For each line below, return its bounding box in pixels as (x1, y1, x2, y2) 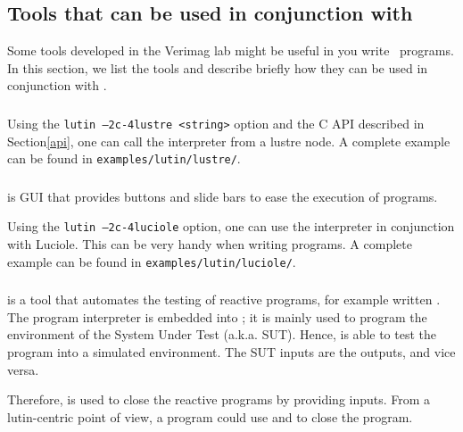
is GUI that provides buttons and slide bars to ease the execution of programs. (7, 187, 438, 205)
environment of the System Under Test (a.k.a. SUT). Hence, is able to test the (7, 325, 437, 344)
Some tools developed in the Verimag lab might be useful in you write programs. (7, 41, 454, 60)
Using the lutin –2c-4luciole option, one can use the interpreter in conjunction (7, 217, 455, 236)
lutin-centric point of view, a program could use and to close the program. (7, 407, 413, 426)
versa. (7, 360, 39, 378)
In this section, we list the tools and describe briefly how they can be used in (7, 58, 428, 77)
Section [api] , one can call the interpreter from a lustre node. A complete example (7, 131, 451, 150)
